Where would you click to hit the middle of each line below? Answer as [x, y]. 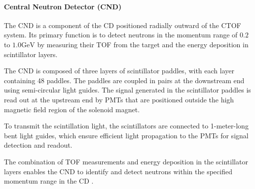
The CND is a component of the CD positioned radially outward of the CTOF [123, 25]
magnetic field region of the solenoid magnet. [72, 109]
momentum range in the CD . [49, 181]
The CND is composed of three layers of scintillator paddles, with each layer [119, 71]
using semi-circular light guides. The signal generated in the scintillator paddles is [127, 90]
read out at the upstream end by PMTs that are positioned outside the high [119, 99]
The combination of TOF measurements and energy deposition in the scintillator [126, 161]
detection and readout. [38, 145]
